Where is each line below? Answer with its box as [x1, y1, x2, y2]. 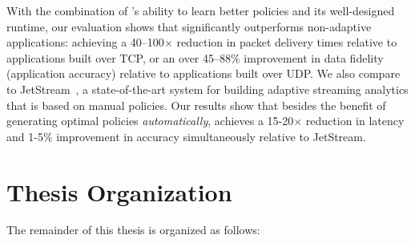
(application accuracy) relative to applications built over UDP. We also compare [6, 65, 401, 82]
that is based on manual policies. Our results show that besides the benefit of [6, 96, 386, 113]
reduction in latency [305, 112, 405, 129]
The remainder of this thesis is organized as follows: [6, 221, 260, 238]
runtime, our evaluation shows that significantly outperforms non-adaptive [6, 18, 372, 34]
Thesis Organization [6, 175, 232, 208]
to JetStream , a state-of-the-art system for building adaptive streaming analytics [6, 80, 409, 97]
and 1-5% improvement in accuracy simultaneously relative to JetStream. [6, 128, 366, 144]
